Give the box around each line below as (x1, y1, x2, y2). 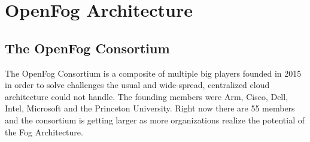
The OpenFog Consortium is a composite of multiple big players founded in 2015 (5, 67, 302, 79)
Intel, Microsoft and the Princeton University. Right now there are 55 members (5, 102, 295, 114)
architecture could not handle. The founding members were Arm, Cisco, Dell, (5, 90, 288, 102)
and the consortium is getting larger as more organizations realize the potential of (5, 113, 305, 126)
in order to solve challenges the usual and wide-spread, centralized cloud (5, 78, 270, 91)
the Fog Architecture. (5, 125, 83, 138)
